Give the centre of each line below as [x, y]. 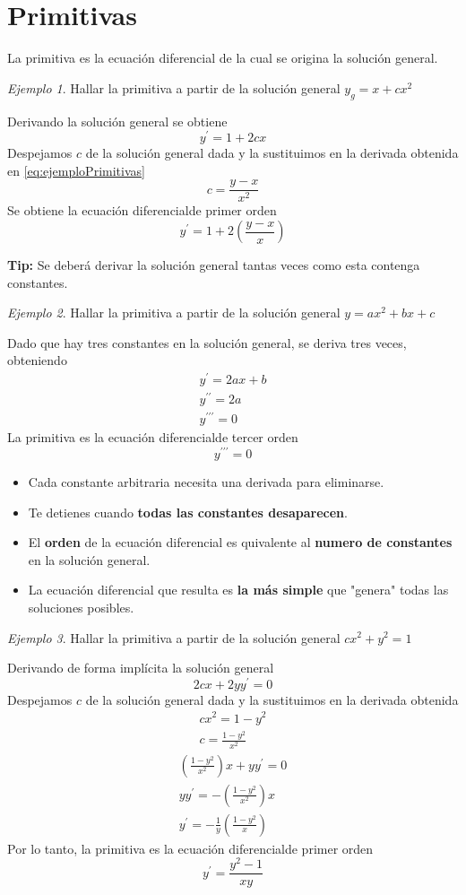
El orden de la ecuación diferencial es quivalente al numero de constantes [240, 542]
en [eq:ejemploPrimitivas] [76, 170]
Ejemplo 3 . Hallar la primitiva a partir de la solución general [174, 637]
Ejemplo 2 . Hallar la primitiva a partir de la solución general [174, 313]
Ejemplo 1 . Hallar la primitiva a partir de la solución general [174, 87]
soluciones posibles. [81, 607]
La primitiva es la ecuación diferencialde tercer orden [153, 437]
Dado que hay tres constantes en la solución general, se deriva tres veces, [207, 342]
